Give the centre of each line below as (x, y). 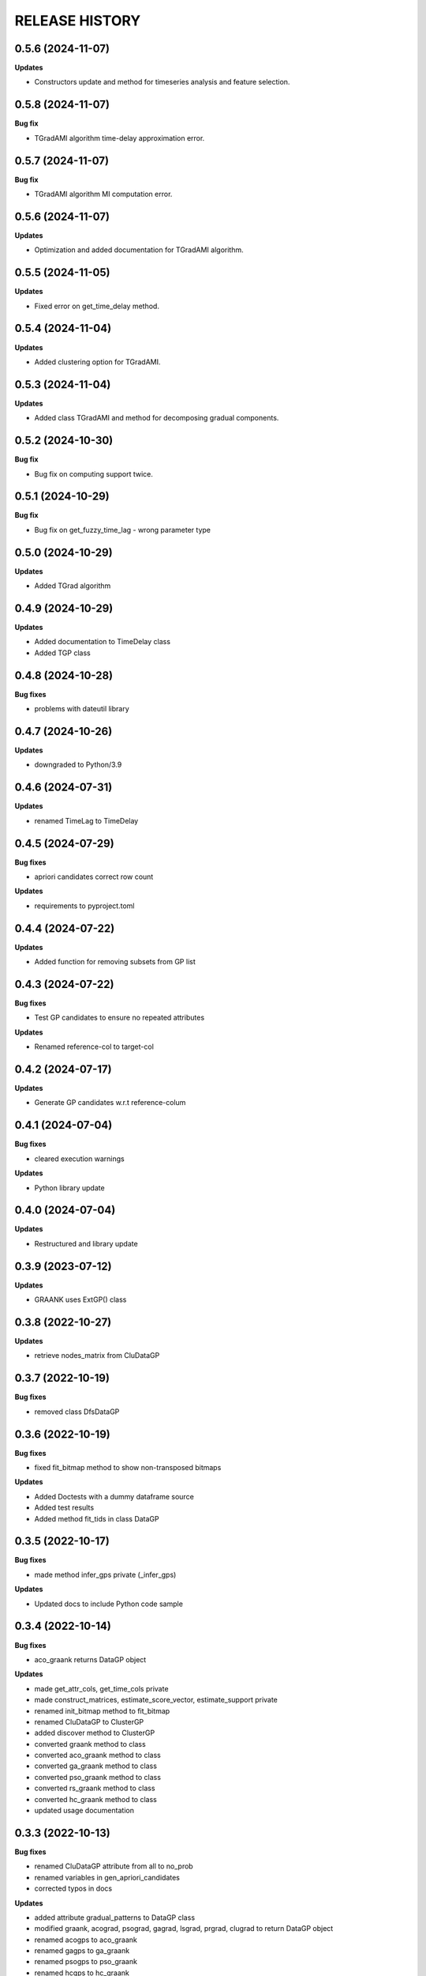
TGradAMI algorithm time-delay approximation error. (120, 138)
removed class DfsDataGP (77, 1412)
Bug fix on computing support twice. (94, 473)
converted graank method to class (90, 1744)
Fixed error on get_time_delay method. (97, 306)
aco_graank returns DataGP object (90, 1659)
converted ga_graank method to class (96, 1766)
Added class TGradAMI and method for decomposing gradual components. (157, 418)
